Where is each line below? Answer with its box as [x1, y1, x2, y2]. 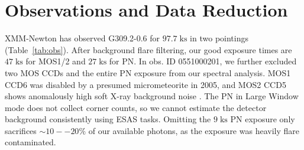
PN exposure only [230, 113, 295, 125]
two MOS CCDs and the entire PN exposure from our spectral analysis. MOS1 [5, 66, 291, 79]
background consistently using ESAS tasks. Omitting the [5, 113, 211, 125]
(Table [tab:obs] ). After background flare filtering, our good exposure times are [5, 43, 292, 56]
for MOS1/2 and [25, 55, 86, 67]
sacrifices [5, 124, 37, 136]
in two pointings [190, 32, 248, 44]
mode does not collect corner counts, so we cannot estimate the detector [5, 101, 267, 113]
